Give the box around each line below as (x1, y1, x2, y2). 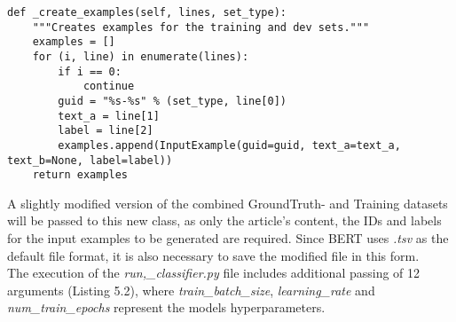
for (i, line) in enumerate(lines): (32, 50, 249, 63)
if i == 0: (58, 65, 122, 78)
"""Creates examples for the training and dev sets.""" (32, 20, 370, 34)
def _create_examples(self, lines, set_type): (7, 6, 287, 19)
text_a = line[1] (58, 109, 160, 122)
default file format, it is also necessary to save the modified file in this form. (7, 246, 420, 264)
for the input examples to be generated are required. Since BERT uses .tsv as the (7, 229, 449, 247)
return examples (32, 169, 129, 182)
